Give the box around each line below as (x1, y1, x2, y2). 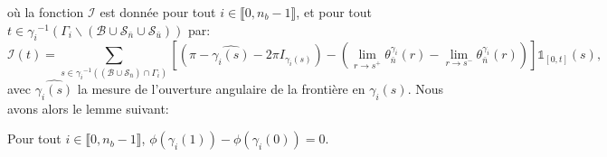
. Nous (407, 78, 443, 97)
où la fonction (7, 3, 84, 21)
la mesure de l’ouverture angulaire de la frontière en (77, 78, 365, 97)
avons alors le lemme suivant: (7, 98, 169, 117)
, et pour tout (296, 3, 373, 21)
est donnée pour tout (100, 3, 216, 21)
